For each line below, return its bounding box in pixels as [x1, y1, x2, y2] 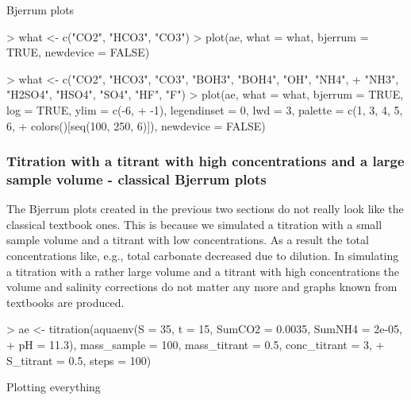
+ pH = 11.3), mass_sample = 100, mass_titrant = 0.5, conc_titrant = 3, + [6, 336, 385, 353]
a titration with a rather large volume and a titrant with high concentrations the [6, 262, 400, 279]
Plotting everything [6, 379, 101, 395]
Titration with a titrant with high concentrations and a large [6, 151, 405, 171]
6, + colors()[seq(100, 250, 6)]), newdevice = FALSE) [6, 117, 266, 134]
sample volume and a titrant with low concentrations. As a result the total [6, 231, 369, 248]
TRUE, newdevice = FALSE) [6, 44, 150, 60]
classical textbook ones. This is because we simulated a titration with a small [6, 216, 382, 232]
